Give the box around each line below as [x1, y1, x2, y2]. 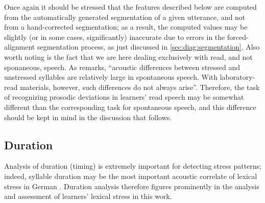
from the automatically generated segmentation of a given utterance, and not [4, 11, 246, 22]
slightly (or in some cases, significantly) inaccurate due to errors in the [4, 31, 225, 42]
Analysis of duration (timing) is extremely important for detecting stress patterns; [4, 161, 262, 171]
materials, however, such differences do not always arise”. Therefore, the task [20, 81, 260, 92]
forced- [227, 31, 249, 42]
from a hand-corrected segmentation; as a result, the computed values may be [4, 21, 248, 32]
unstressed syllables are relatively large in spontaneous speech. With [4, 72, 218, 82]
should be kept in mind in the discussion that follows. [4, 111, 172, 122]
